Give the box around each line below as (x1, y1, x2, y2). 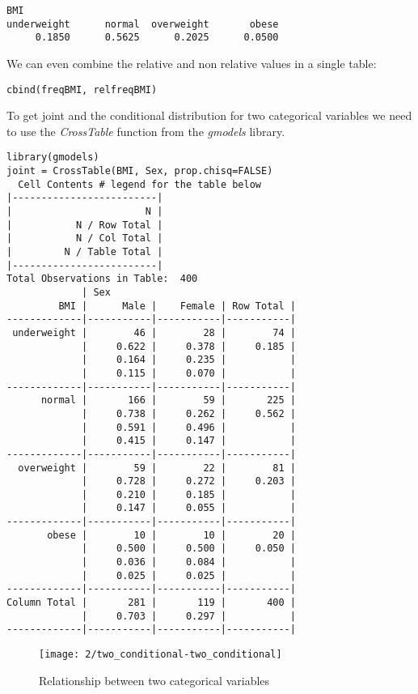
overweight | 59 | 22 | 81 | (18, 462, 296, 474)
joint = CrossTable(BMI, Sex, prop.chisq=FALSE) (6, 165, 273, 177)
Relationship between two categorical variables (39, 671, 270, 688)
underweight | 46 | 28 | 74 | (12, 326, 296, 338)
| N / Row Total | (6, 219, 163, 231)
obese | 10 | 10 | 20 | (47, 529, 296, 541)
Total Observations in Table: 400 (6, 273, 198, 285)
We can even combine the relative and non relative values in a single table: (6, 54, 377, 71)
